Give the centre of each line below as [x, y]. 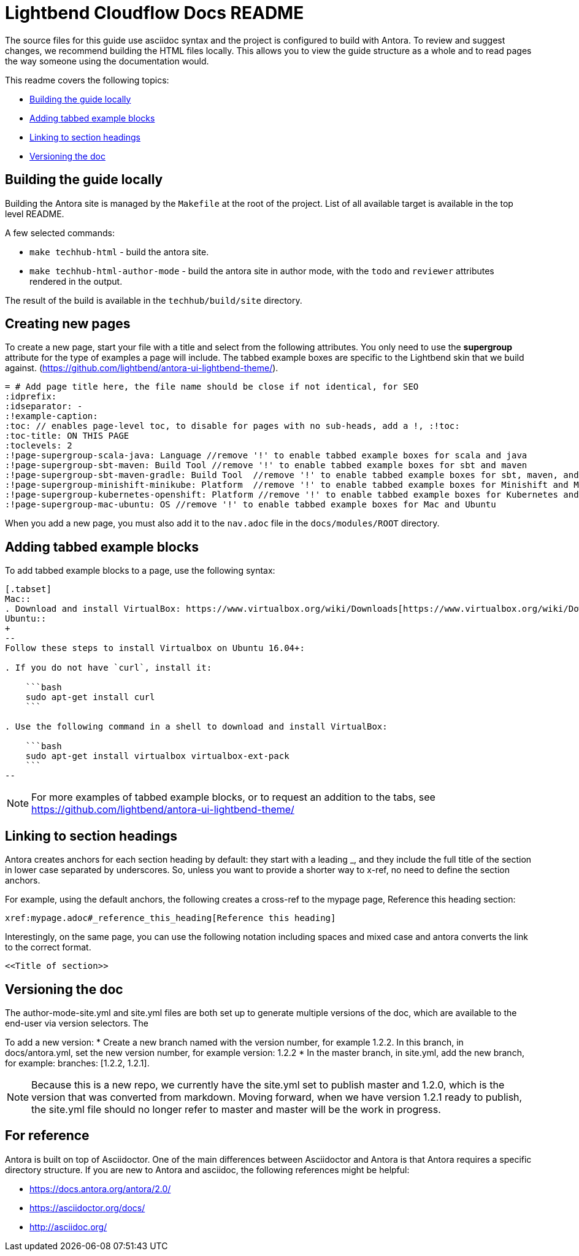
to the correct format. [48, 947]
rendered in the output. [76, 281]
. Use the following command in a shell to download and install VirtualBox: [196, 727]
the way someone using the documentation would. [107, 61]
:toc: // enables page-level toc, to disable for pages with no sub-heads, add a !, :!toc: [232, 426]
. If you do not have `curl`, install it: [109, 668]
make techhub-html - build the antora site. [119, 252]
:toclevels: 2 [39, 446]
